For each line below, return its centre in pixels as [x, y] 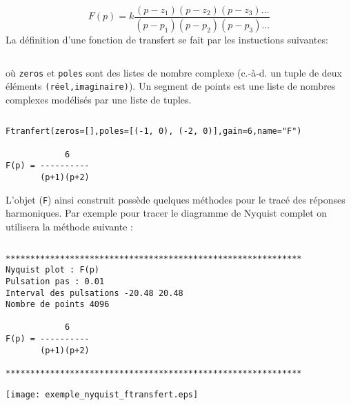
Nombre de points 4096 [58, 305]
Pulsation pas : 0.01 [55, 281]
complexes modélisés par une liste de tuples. [99, 99]
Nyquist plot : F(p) [53, 270]
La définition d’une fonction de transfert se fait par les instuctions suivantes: [167, 39]
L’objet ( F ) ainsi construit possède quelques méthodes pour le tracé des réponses [175, 199]
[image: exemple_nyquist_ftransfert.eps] [102, 394]
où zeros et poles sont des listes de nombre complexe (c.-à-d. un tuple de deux [174, 72]
